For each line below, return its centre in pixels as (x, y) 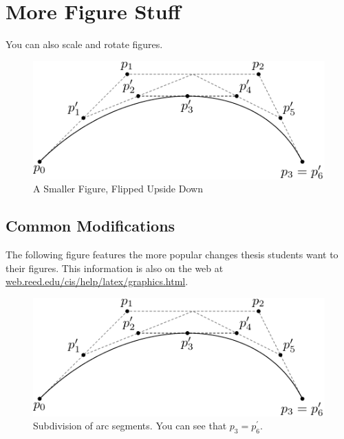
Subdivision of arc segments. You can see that (130, 426)
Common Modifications (90, 226)
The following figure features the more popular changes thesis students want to (172, 254)
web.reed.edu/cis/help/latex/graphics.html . (97, 281)
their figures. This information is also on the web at (115, 268)
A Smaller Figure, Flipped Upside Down (118, 189)
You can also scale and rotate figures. (84, 44)
